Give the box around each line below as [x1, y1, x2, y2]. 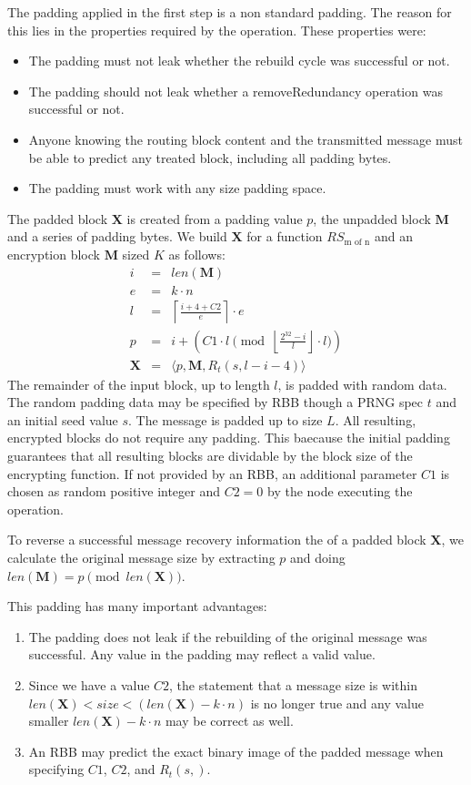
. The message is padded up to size [128, 410, 323, 429]
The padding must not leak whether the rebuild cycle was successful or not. [28, 51, 450, 70]
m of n [344, 237, 370, 247]
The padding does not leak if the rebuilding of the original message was [28, 627, 427, 646]
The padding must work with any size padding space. [28, 178, 326, 198]
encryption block [7, 244, 100, 263]
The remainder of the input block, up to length [7, 374, 270, 393]
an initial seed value [7, 410, 118, 429]
